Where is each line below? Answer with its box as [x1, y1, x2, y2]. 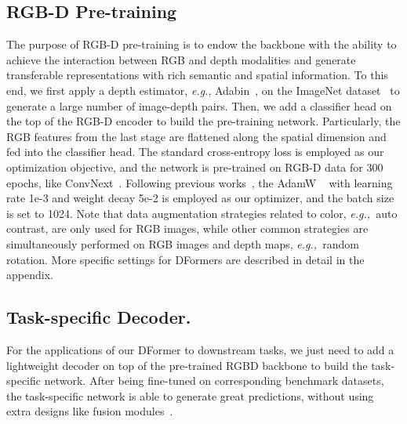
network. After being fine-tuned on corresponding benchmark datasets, [44, 372, 384, 389]
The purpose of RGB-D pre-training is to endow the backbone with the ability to [6, 36, 397, 53]
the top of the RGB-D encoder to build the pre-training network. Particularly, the [6, 113, 401, 129]
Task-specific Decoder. [6, 305, 191, 329]
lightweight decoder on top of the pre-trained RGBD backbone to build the [6, 357, 368, 373]
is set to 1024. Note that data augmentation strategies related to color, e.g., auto [6, 205, 398, 221]
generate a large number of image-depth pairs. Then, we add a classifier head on [6, 97, 392, 114]
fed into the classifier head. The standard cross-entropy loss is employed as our [6, 143, 384, 160]
